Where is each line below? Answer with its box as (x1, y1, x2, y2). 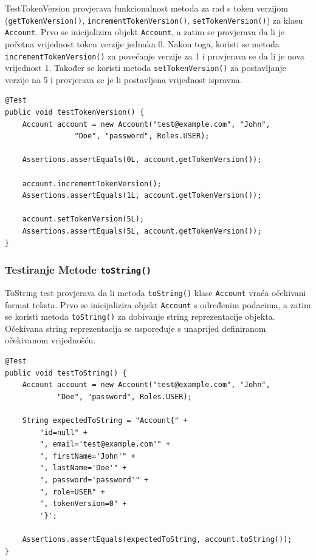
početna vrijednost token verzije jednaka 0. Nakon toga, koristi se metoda (5, 37, 280, 50)
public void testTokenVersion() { (5, 108, 145, 116)
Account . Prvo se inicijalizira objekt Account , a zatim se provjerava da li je (5, 25, 285, 38)
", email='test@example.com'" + (39, 440, 171, 449)
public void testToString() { (5, 368, 127, 377)
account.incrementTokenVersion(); (22, 179, 162, 188)
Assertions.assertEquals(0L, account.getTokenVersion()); (22, 155, 262, 164)
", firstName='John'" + (39, 451, 136, 460)
